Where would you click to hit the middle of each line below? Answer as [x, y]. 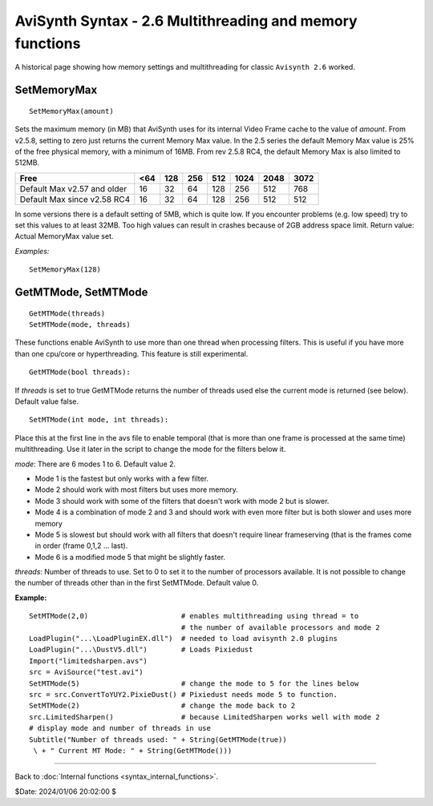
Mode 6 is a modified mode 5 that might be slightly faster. [130, 557]
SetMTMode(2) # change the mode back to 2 [162, 706]
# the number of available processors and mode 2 [280, 627]
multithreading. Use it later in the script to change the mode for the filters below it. [150, 449]
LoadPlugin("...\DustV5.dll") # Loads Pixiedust [141, 650]
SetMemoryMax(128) [65, 270]
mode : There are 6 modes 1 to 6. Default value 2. [95, 464]
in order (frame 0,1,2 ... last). [81, 546]
